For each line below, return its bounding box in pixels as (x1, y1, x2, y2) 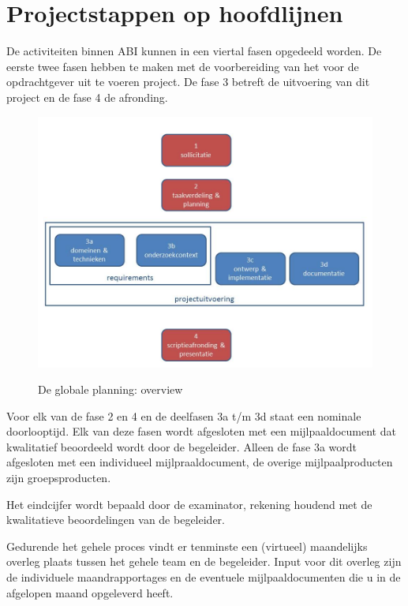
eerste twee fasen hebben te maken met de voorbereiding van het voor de (6, 58, 359, 74)
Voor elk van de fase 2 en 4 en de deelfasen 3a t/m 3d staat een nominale (6, 407, 361, 424)
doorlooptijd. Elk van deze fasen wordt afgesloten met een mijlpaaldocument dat (6, 423, 396, 440)
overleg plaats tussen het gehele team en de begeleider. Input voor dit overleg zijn (6, 553, 402, 570)
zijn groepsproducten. (6, 469, 111, 486)
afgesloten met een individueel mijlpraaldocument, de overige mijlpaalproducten (6, 454, 393, 470)
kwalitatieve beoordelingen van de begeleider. (6, 511, 225, 528)
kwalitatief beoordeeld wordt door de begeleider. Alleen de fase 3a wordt (6, 438, 357, 454)
